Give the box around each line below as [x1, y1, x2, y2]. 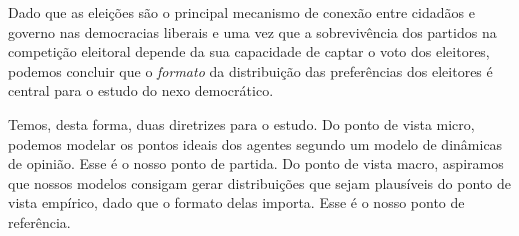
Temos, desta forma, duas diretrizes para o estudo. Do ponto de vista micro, [8, 113, 475, 134]
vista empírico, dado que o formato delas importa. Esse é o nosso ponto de [8, 192, 465, 213]
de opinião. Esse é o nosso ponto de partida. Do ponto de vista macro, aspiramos [8, 153, 504, 174]
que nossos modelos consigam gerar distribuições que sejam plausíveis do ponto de [8, 172, 511, 193]
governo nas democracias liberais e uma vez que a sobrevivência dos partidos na [8, 21, 497, 42]
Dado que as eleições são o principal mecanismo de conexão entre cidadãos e [8, 2, 475, 22]
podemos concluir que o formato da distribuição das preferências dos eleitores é [8, 60, 493, 81]
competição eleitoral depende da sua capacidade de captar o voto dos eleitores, [8, 41, 490, 62]
